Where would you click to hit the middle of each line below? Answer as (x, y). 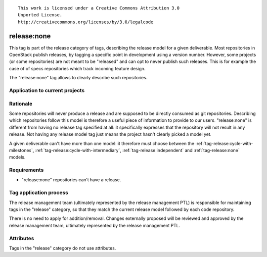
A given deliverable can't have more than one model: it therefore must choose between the (102, 143)
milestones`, (22, 150)
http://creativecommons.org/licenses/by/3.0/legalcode (86, 22)
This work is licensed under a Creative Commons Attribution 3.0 (99, 8)
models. (17, 157)
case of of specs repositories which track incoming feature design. (77, 68)
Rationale (21, 103)
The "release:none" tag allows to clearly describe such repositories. (78, 78)
